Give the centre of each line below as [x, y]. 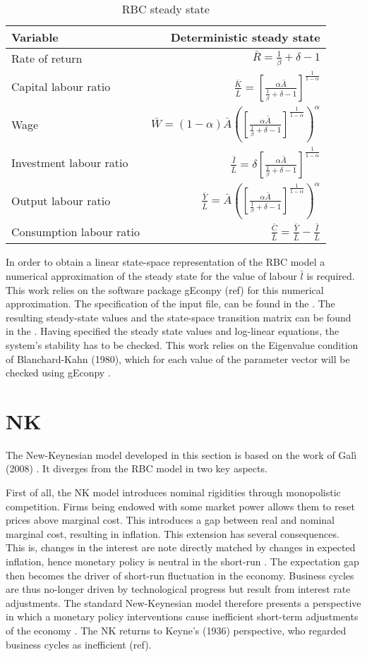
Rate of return [47, 58]
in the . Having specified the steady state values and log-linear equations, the [173, 331]
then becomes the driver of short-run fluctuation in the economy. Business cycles [180, 575]
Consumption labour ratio [76, 232]
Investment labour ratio [70, 162]
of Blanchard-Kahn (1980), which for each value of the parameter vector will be [178, 358]
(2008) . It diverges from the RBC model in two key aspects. [137, 468]
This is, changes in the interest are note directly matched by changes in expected [181, 547]
